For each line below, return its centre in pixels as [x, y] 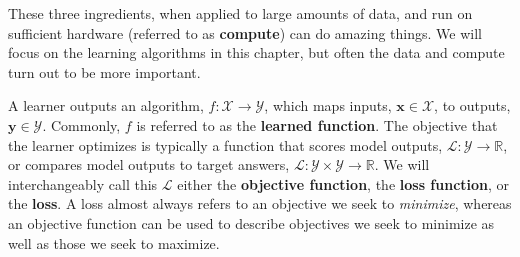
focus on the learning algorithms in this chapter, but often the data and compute [256, 52]
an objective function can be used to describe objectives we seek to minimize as [251, 222]
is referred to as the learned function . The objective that [317, 124]
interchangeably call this [83, 183]
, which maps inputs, [328, 105]
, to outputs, [472, 105]
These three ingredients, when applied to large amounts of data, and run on [240, 13]
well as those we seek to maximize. [114, 242]
